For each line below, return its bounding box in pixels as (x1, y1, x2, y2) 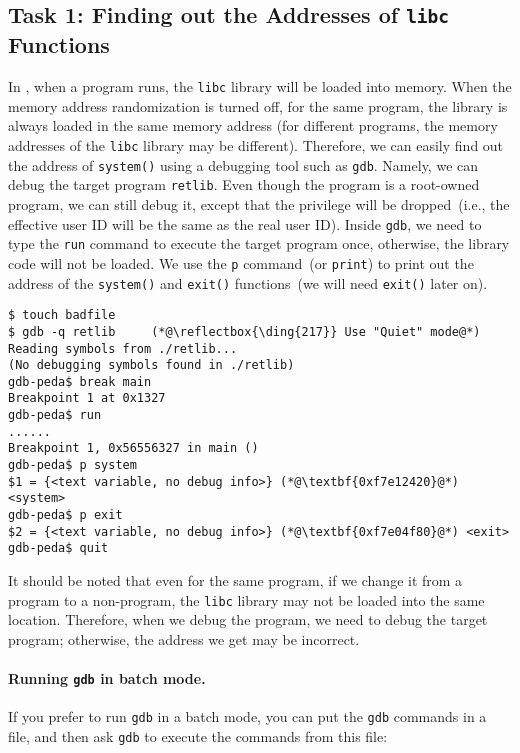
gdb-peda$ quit (8, 541, 109, 556)
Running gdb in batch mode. (8, 668, 206, 689)
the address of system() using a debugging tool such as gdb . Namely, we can (8, 154, 479, 175)
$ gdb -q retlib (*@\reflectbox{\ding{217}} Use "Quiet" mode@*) (8, 324, 481, 339)
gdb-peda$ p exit (8, 508, 123, 523)
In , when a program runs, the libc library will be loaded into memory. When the (8, 76, 512, 97)
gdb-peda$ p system (8, 458, 137, 473)
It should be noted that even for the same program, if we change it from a (8, 570, 463, 591)
